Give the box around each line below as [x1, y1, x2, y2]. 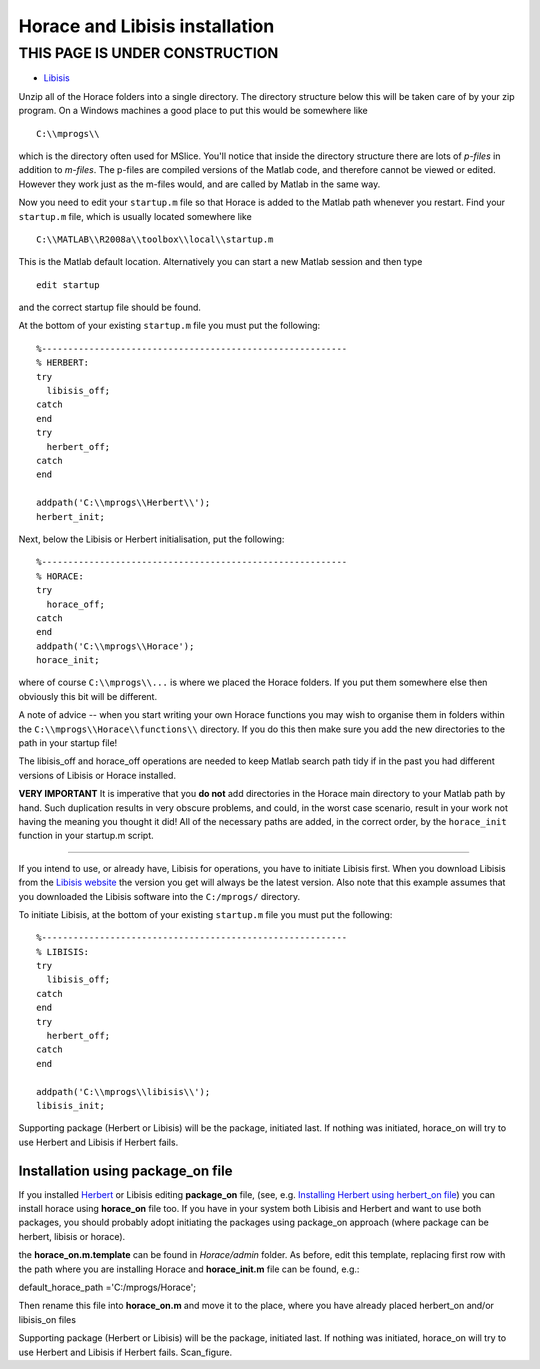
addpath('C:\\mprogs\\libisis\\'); [36, 1086, 211, 1097]
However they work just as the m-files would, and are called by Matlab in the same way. [18, 178, 381, 190]
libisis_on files [18, 1313, 77, 1325]
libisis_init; [36, 1100, 105, 1111]
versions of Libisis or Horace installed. [18, 769, 177, 781]
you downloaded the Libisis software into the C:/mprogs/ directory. [18, 890, 301, 902]
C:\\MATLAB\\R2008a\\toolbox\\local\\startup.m [36, 233, 274, 245]
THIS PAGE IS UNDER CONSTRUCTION [18, 44, 279, 62]
